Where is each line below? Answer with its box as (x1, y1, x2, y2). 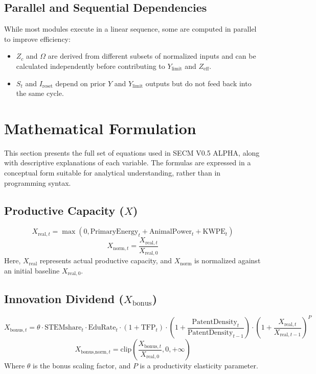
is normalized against (194, 255, 261, 266)
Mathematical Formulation (4, 117, 196, 138)
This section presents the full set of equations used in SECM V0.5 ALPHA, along (4, 147, 260, 158)
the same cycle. (16, 88, 64, 98)
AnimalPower (149, 228, 192, 236)
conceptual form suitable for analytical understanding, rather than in (4, 167, 221, 178)
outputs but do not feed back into (145, 78, 252, 88)
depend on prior (55, 78, 106, 88)
